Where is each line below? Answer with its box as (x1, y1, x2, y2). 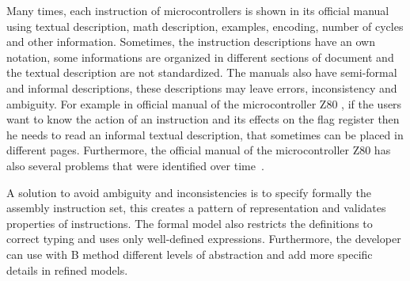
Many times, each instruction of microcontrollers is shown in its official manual (6, 2, 389, 18)
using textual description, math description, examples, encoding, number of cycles (6, 17, 404, 34)
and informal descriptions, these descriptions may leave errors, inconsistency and (6, 79, 397, 96)
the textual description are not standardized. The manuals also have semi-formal (6, 64, 397, 81)
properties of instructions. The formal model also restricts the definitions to (6, 215, 373, 231)
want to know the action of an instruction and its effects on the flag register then (6, 111, 400, 127)
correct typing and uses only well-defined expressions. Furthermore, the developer (6, 230, 401, 247)
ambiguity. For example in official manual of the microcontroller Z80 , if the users (6, 95, 402, 112)
